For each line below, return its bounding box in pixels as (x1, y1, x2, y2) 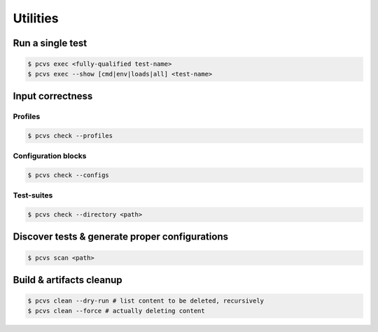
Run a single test (13, 37, 87, 49)
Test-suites (13, 191, 53, 200)
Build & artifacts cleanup (13, 274, 122, 286)
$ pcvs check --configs (27, 171, 110, 179)
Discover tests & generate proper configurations (13, 231, 229, 243)
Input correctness (13, 90, 93, 102)
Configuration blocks (13, 151, 87, 161)
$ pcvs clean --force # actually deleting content (27, 307, 206, 314)
